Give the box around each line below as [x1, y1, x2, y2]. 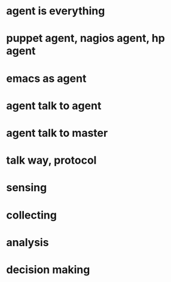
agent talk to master [6, 126, 108, 140]
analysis [6, 235, 49, 249]
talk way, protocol [6, 154, 97, 167]
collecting [6, 208, 57, 222]
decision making [6, 263, 90, 276]
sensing [6, 181, 47, 195]
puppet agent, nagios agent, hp [6, 32, 166, 45]
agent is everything [6, 4, 105, 18]
